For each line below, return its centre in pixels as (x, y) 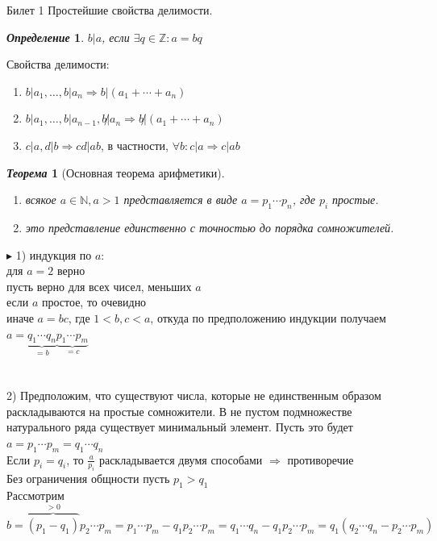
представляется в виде (181, 200)
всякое (41, 200)
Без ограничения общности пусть (88, 479)
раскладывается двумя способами (181, 459)
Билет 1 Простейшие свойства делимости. (110, 10)
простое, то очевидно (94, 302)
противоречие (320, 459)
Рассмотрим (35, 495)
